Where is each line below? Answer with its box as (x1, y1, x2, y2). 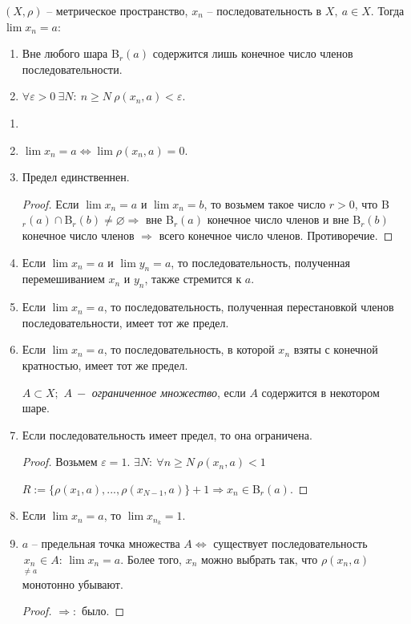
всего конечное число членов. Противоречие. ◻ (159, 226, 393, 243)
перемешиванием (22, 270, 105, 287)
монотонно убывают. (22, 575, 123, 592)
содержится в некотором (261, 383, 380, 400)
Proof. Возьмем (22, 453, 98, 470)
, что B (354, 195, 389, 212)
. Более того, (120, 550, 182, 567)
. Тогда (370, 2, 405, 18)
